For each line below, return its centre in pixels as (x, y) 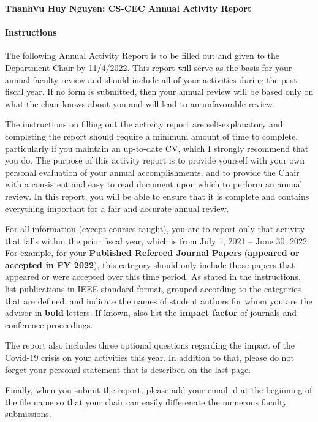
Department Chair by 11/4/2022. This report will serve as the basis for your (149, 67)
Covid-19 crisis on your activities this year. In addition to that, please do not (150, 357)
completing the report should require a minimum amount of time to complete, (152, 136)
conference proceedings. (49, 324)
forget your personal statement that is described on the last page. (128, 369)
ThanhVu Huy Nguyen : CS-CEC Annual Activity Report (128, 8)
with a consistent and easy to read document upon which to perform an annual (154, 184)
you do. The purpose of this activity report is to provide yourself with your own (155, 160)
